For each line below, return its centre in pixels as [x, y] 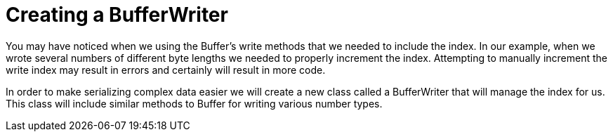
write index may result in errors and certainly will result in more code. [166, 70]
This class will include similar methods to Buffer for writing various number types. [194, 103]
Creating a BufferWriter [117, 15]
